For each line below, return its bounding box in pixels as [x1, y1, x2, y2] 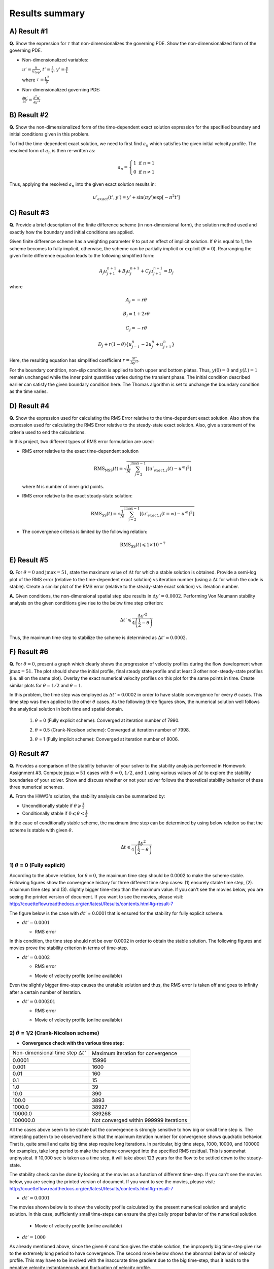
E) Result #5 [9, 556, 48, 564]
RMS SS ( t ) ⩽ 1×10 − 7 [120, 541, 166, 549]
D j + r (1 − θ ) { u [98, 342, 132, 348]
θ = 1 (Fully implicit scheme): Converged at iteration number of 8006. [35, 736, 179, 742]
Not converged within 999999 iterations [91, 1117, 187, 1124]
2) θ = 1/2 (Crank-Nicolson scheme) [9, 1029, 100, 1037]
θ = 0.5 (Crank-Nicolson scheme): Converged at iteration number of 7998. [35, 726, 190, 733]
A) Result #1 [9, 27, 48, 36]
